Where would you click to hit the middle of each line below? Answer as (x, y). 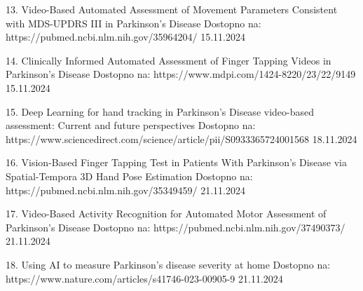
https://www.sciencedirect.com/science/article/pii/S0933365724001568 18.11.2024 (181, 138)
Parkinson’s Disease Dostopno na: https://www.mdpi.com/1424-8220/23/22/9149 (181, 74)
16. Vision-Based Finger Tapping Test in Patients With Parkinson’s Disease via (177, 162)
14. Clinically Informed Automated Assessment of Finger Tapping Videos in (169, 60)
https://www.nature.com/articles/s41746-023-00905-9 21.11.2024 (144, 278)
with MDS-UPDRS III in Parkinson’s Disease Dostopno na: (133, 23)
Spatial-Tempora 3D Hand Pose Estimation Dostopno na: (129, 176)
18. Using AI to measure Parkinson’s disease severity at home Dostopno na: (168, 264)
